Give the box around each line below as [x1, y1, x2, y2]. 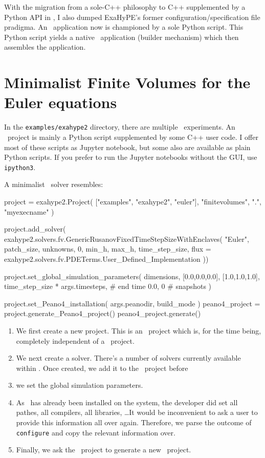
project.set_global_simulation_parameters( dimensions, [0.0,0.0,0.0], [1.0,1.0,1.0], [4, 270, 260, 281]
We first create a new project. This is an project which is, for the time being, [16, 325, 261, 336]
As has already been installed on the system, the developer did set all [16, 397, 238, 407]
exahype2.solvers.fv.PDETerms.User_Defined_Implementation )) [4, 253, 209, 264]
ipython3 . [4, 161, 36, 172]
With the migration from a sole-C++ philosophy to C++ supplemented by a [4, 2, 246, 12]
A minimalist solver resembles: [4, 179, 103, 190]
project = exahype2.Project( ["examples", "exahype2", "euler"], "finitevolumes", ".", [4, 196, 261, 206]
